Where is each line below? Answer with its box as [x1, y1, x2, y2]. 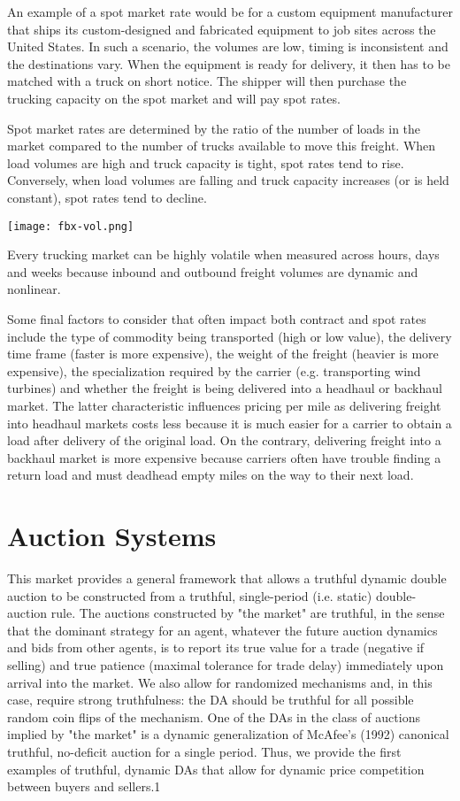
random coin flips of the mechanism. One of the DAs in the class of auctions [7, 707, 420, 726]
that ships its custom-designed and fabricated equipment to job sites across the [7, 19, 436, 38]
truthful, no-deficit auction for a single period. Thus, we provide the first [7, 742, 402, 760]
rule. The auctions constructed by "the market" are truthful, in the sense [50, 604, 445, 622]
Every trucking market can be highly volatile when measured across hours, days [7, 245, 440, 264]
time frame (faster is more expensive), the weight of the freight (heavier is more [7, 344, 439, 363]
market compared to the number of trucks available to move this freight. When [7, 136, 436, 155]
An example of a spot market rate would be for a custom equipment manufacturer [7, 3, 453, 20]
